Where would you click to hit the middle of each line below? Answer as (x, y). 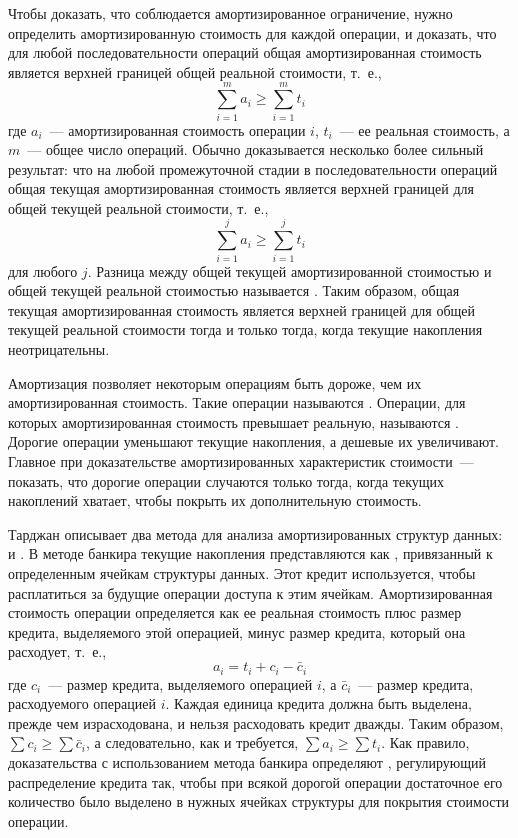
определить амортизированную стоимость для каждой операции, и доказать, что (252, 32)
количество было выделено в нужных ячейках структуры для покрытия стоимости (259, 801)
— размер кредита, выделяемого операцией (180, 683)
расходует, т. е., (57, 651)
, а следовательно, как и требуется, (192, 742)
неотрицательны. (59, 348)
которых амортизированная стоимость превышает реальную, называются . (233, 421)
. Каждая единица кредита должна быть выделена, (318, 703)
